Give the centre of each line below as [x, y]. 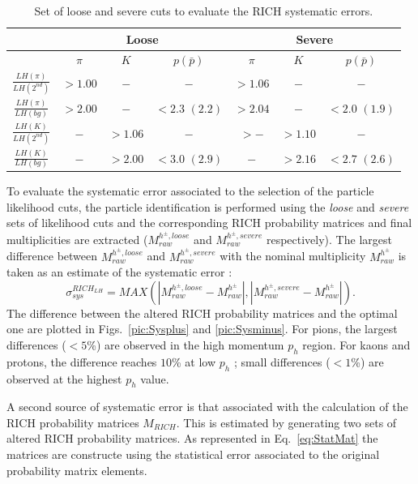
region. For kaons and [356, 344]
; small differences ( [282, 361]
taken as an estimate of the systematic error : [119, 272]
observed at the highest [64, 378]
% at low [194, 361]
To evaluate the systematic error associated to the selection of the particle [190, 191]
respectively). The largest [329, 239]
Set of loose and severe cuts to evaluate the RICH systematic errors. [204, 11]
